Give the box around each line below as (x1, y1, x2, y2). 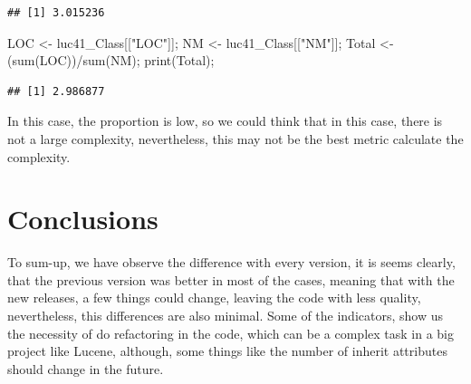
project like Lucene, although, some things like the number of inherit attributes (7, 341, 447, 360)
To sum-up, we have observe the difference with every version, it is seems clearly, (7, 253, 456, 272)
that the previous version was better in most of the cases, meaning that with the (7, 270, 455, 289)
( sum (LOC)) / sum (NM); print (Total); (7, 51, 215, 70)
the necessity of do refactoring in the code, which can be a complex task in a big (7, 323, 454, 342)
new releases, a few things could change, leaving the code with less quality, (7, 288, 421, 307)
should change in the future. (7, 359, 164, 378)
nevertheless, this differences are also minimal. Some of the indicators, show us (7, 306, 443, 325)
